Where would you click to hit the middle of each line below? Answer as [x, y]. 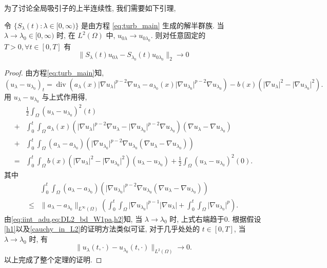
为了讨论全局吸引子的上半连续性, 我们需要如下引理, [90, 8]
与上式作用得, [64, 96]
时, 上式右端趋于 [197, 218]
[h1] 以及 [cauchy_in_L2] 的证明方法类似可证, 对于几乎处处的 [102, 229]
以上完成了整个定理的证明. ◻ [53, 260]
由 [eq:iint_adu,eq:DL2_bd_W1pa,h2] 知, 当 [73, 218]
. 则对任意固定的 [178, 35]
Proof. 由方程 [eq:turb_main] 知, [54, 72]
